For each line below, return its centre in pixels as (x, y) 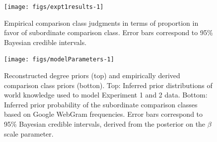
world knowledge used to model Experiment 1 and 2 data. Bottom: (106, 95)
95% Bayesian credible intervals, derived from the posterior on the (105, 124)
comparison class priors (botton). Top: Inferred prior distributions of (108, 85)
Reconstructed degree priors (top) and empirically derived (92, 75)
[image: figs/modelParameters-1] (59, 60)
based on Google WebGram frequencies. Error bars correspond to (104, 114)
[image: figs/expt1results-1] (54, 7)
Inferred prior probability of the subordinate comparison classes (101, 104)
